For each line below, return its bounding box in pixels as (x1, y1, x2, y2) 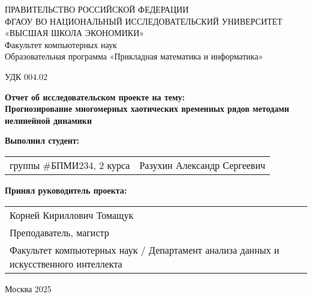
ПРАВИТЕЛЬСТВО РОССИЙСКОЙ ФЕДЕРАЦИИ (5, 3, 189, 15)
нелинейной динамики (5, 114, 92, 126)
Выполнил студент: (5, 134, 80, 147)
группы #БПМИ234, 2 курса (10, 158, 130, 172)
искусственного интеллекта (10, 256, 122, 271)
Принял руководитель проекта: (5, 183, 127, 196)
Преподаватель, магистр (10, 225, 109, 239)
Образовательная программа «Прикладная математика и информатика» (5, 50, 263, 63)
